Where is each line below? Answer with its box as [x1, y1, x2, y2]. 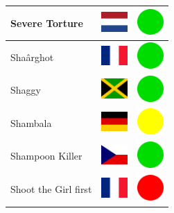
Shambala [10, 115, 52, 130]
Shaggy [10, 83, 41, 97]
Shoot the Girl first [10, 182, 92, 196]
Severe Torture [10, 15, 83, 30]
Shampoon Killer [10, 148, 82, 163]
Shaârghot [10, 49, 54, 64]
